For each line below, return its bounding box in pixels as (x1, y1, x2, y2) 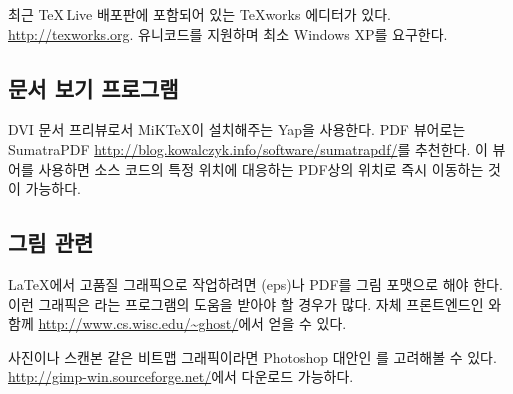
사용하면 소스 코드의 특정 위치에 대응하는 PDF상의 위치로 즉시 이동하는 (38, 158, 484, 179)
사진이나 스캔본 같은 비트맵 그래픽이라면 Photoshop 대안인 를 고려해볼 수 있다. (8, 346, 497, 367)
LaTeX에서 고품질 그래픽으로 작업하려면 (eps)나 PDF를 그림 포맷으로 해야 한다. (8, 273, 503, 294)
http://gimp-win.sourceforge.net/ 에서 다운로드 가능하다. (8, 366, 354, 387)
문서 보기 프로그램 (8, 72, 179, 103)
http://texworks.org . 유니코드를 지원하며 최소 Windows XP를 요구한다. (8, 23, 448, 44)
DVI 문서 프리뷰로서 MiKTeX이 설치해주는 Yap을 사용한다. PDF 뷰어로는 (8, 119, 466, 140)
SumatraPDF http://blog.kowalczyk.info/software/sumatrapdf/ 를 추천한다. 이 (8, 138, 488, 159)
